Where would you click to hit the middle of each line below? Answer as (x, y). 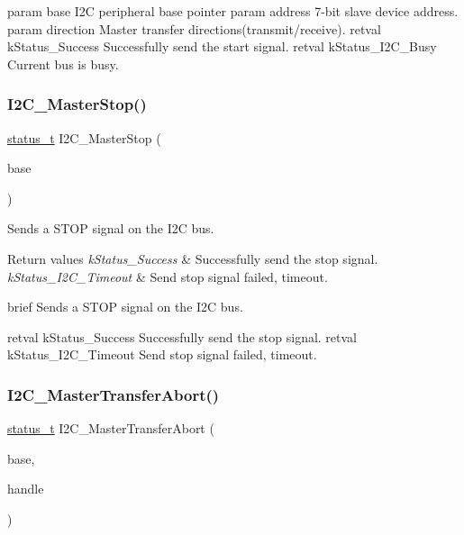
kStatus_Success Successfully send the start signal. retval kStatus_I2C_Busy (222, 46)
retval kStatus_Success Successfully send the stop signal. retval (182, 336)
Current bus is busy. (63, 63)
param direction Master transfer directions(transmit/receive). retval (194, 28)
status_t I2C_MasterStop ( (84, 137)
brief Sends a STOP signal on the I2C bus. (125, 307)
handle (26, 489)
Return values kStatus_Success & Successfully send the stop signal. (193, 258)
